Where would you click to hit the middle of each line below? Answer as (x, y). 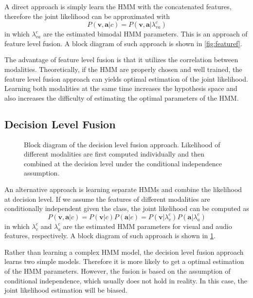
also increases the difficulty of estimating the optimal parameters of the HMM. (122, 97)
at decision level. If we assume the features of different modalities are (107, 199)
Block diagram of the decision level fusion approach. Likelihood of (122, 144)
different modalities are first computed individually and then (114, 154)
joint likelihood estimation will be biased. (66, 290)
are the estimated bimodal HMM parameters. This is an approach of (145, 34)
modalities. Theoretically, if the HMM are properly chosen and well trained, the (123, 69)
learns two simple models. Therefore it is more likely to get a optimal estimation (124, 261)
